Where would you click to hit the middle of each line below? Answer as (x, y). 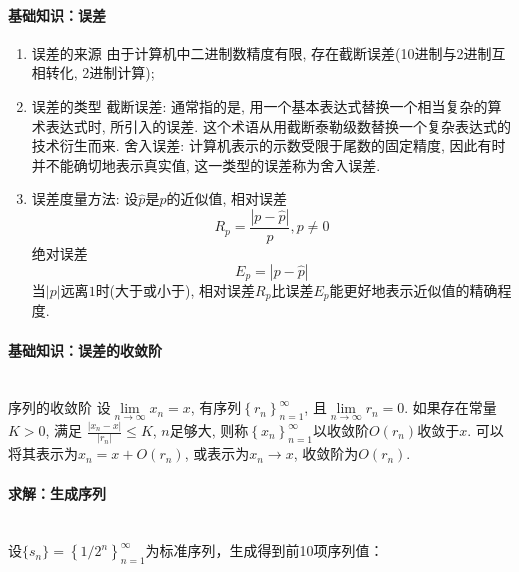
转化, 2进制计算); (100, 72)
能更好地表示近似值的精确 (413, 290)
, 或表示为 (217, 453)
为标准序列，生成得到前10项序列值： (264, 550)
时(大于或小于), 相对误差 (175, 290)
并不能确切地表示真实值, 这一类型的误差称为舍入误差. (206, 164)
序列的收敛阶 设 (59, 407)
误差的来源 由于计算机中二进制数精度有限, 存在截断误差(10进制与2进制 (261, 52)
